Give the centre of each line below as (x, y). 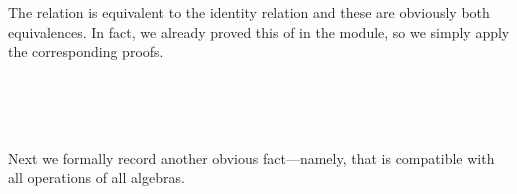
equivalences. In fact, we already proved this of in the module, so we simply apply (259, 31)
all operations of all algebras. (96, 177)
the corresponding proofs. (86, 51)
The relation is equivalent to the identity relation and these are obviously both (249, 12)
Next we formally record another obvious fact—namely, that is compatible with (251, 157)
